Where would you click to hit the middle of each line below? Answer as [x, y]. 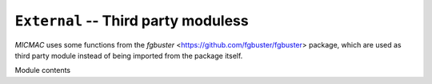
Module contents [43, 71]
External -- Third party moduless [132, 21]
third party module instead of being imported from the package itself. [129, 55]
